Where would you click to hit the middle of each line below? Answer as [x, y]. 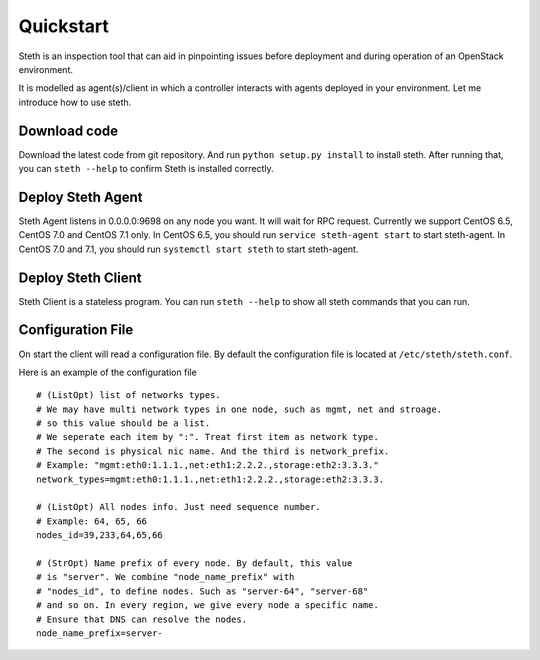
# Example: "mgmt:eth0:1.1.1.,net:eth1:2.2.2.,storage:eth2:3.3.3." [207, 465]
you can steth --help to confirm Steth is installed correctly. [146, 169]
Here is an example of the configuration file [107, 372]
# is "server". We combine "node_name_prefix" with [165, 577]
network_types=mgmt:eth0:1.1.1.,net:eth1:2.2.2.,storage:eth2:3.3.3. [210, 479]
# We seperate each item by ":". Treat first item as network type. [207, 437]
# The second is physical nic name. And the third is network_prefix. [213, 451]
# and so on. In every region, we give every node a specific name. [207, 605]
